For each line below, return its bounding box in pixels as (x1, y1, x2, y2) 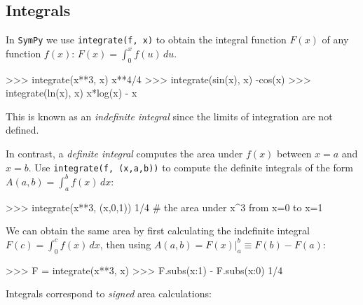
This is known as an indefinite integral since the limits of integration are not (6, 108, 333, 123)
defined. (6, 122, 39, 137)
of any (322, 32, 349, 47)
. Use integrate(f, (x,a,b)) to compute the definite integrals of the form (28, 159, 353, 174)
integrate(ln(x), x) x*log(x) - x (6, 85, 137, 100)
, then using (100, 236, 151, 251)
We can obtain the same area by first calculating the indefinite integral (6, 223, 310, 238)
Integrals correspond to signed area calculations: (6, 286, 212, 301)
